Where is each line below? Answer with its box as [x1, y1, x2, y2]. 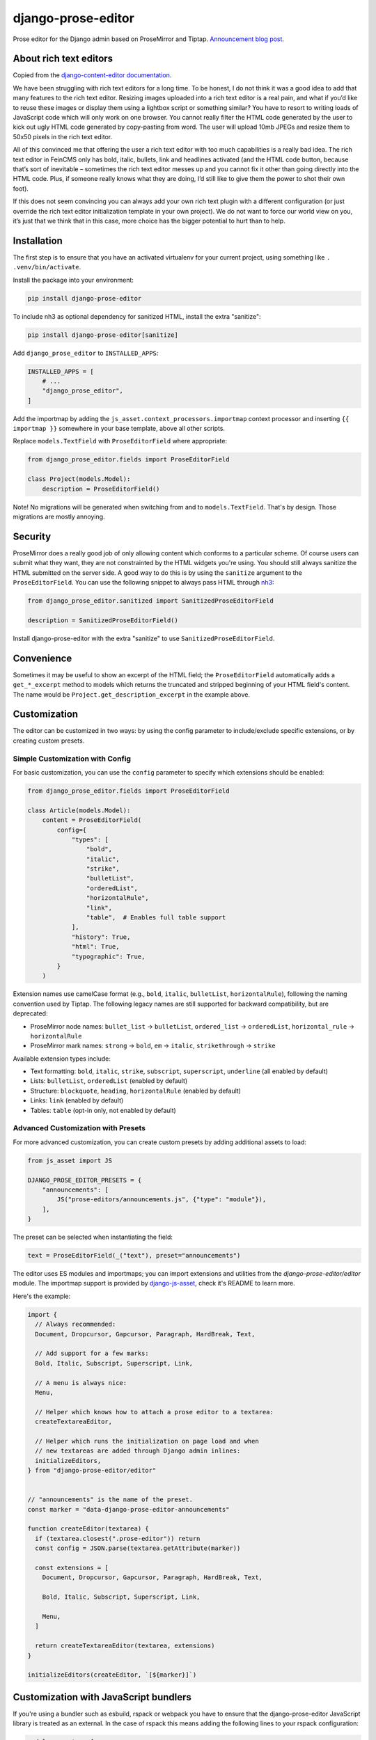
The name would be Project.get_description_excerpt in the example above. [13, 690, 251, 699]
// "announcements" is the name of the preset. [27, 1496, 193, 1503]
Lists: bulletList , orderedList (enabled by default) [30, 1077, 188, 1085]
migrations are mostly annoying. [13, 512, 105, 521]
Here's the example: [13, 1292, 71, 1300]
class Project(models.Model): [27, 475, 131, 483]
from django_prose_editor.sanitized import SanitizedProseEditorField [27, 597, 274, 605]
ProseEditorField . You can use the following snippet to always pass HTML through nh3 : [13, 578, 274, 587]
